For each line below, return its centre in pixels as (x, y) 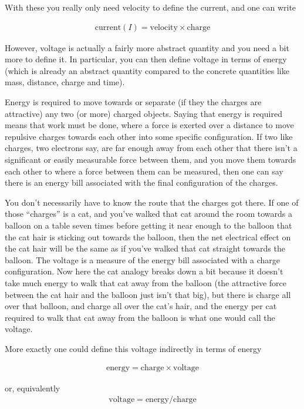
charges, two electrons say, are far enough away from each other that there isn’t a (151, 148)
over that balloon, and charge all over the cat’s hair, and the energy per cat (141, 306)
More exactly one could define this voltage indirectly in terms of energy (133, 348)
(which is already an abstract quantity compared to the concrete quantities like (147, 70)
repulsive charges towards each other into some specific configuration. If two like (149, 136)
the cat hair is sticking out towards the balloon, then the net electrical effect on (148, 237)
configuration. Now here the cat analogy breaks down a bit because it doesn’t (144, 271)
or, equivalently (33, 388)
